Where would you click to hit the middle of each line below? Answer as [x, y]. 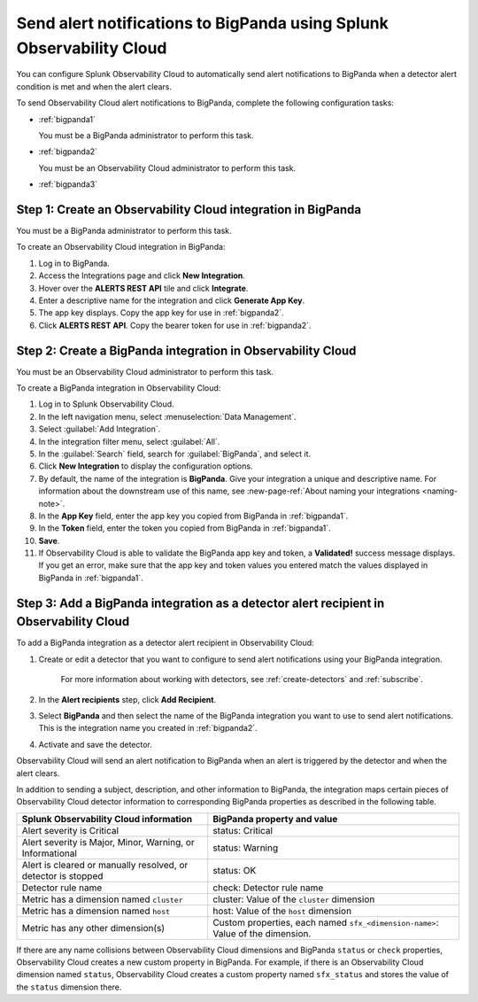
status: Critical [243, 830]
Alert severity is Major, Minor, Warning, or [108, 842]
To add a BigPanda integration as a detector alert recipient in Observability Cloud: [165, 643]
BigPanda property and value [275, 819]
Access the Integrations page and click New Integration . [142, 276]
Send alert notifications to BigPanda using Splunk [202, 23]
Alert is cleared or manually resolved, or [105, 865]
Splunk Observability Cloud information [107, 819]
